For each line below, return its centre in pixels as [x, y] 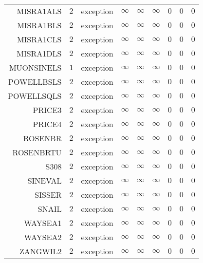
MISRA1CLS [39, 39]
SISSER [48, 195]
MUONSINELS [35, 67]
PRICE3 [47, 110]
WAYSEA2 [43, 237]
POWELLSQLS [35, 96]
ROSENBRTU [37, 152]
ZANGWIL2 [40, 251]
